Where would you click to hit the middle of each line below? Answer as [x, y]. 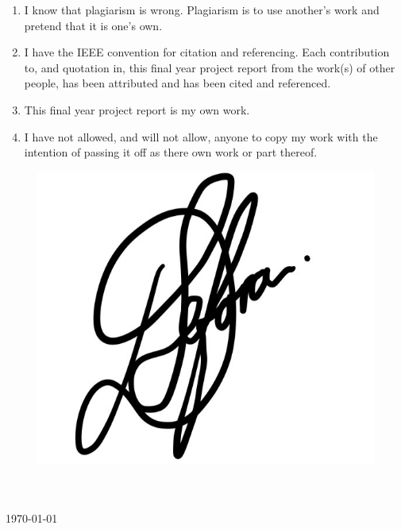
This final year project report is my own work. [137, 109]
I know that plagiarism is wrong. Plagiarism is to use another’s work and [202, 10]
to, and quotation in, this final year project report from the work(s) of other [210, 67]
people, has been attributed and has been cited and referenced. [177, 83]
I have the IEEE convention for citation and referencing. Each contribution [207, 52]
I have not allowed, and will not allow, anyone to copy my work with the [201, 136]
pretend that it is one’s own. [93, 25]
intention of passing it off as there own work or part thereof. [171, 152]
